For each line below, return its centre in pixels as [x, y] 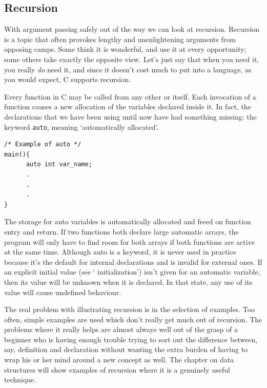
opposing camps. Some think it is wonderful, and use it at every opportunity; [125, 49]
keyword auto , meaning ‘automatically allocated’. [81, 127]
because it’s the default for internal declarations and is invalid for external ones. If [133, 261]
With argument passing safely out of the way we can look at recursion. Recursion [132, 29]
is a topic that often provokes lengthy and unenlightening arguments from [120, 39]
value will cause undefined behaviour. [63, 292]
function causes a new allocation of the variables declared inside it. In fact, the [128, 106]
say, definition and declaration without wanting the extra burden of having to [126, 349]
